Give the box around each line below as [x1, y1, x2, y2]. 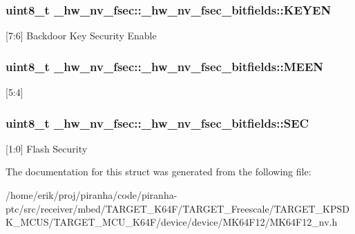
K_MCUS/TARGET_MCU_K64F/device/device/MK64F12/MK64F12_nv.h [6, 215, 338, 229]
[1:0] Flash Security [6, 141, 88, 155]
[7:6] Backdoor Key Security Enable [6, 28, 157, 43]
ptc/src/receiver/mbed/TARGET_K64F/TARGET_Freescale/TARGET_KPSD [6, 201, 349, 215]
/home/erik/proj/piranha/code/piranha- [6, 188, 177, 202]
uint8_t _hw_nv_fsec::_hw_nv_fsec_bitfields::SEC [6, 114, 309, 131]
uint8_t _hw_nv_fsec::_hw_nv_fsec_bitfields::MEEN [6, 57, 324, 75]
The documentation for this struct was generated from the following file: [6, 164, 311, 179]
